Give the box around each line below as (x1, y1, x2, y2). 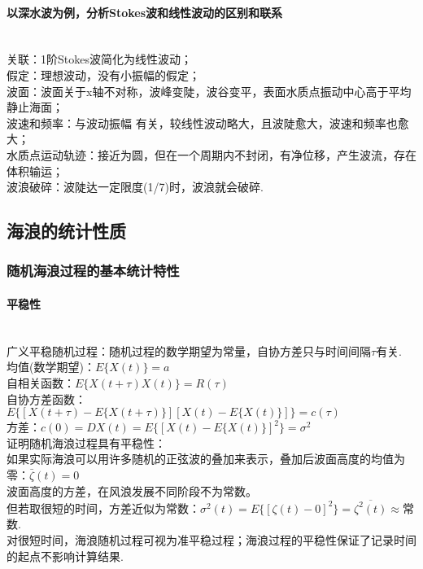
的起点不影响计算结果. (7, 547, 124, 564)
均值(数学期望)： (7, 358, 95, 375)
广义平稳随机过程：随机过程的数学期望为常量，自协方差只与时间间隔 (7, 342, 371, 359)
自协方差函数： (7, 390, 86, 407)
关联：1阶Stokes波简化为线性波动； (7, 50, 192, 68)
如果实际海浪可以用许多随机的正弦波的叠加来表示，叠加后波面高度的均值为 (7, 450, 405, 467)
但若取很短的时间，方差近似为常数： (7, 499, 200, 516)
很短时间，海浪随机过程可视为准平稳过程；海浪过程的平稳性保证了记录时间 (17, 532, 416, 548)
